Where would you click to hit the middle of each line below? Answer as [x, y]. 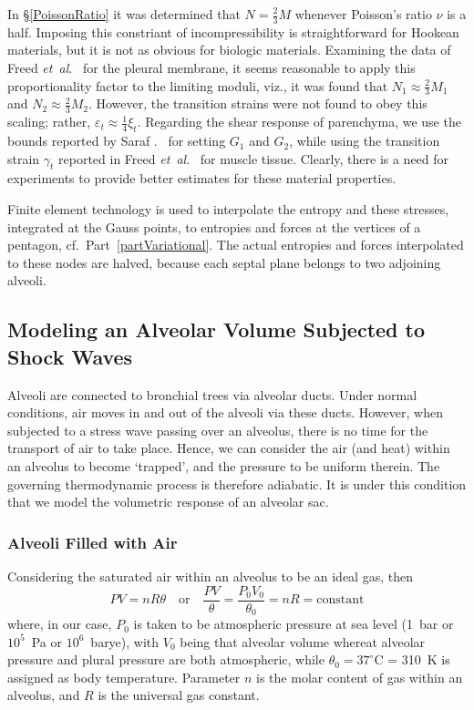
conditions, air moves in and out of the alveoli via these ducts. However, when [225, 412]
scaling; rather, [49, 122]
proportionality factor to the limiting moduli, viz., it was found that [198, 85]
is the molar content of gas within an [360, 677]
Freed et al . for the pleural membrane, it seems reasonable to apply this [211, 68]
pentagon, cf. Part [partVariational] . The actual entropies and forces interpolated [236, 245]
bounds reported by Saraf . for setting [117, 141]
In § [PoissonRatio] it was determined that [124, 14]
